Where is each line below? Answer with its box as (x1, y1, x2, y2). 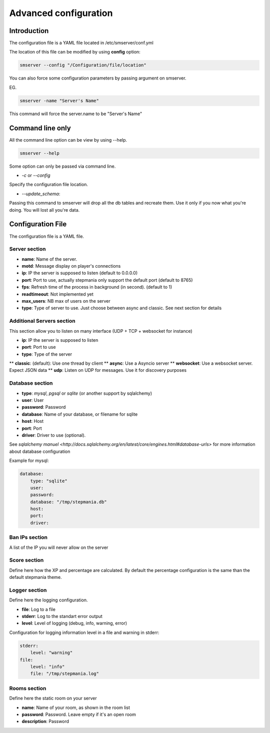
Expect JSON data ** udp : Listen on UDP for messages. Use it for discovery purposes (9, 367, 187, 373)
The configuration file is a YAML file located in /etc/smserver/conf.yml (9, 40, 153, 46)
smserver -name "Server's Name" (19, 98, 99, 104)
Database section (9, 380, 53, 387)
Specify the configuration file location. (9, 182, 88, 188)
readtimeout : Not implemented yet (21, 291, 93, 297)
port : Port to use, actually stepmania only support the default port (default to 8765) (21, 277, 193, 283)
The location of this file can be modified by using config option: (9, 49, 141, 55)
